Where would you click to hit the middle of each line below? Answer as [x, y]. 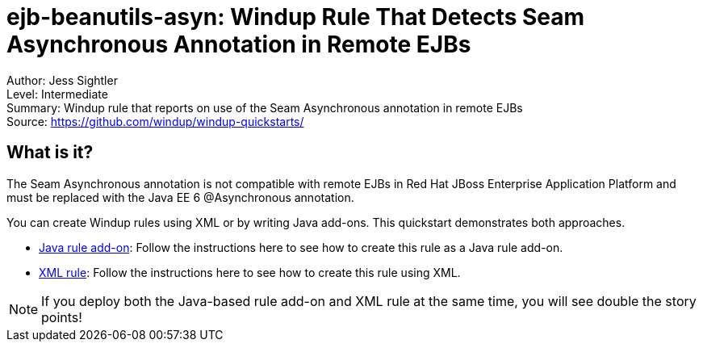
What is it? [50, 153]
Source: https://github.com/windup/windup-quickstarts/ [155, 121]
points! [62, 317]
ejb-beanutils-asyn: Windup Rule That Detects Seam [296, 17]
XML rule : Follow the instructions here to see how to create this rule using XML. [250, 272]
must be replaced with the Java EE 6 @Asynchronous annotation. [180, 197]
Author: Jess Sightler [62, 80]
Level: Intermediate [57, 94]
